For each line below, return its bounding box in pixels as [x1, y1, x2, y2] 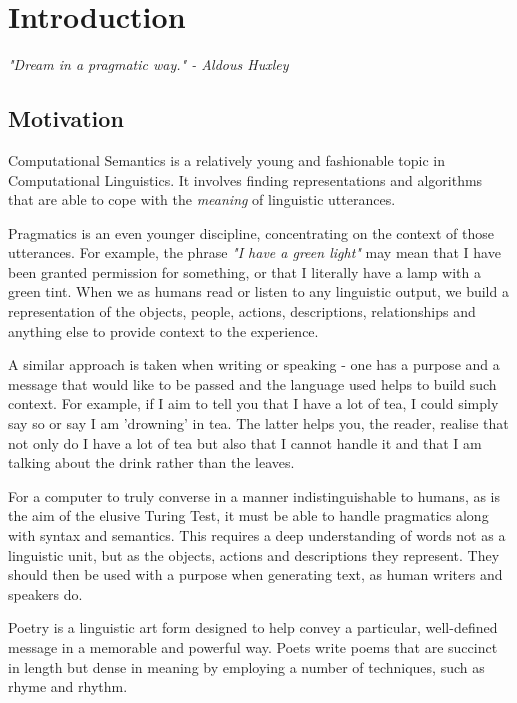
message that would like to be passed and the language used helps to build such [8, 373, 497, 394]
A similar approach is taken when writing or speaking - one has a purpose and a [8, 354, 500, 375]
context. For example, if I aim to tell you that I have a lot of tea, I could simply [8, 393, 499, 414]
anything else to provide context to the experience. [8, 320, 319, 341]
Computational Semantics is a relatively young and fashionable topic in [8, 149, 446, 170]
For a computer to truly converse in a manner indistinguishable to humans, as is [8, 485, 501, 506]
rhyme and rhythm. [8, 676, 128, 697]
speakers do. [8, 583, 83, 604]
